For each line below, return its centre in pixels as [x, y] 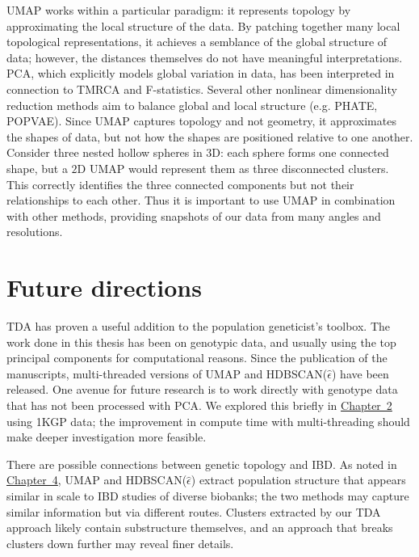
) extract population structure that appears [298, 480]
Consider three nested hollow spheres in [105, 152]
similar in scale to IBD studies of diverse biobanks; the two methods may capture [208, 495]
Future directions [104, 287]
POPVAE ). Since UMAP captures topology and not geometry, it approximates [201, 121]
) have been [360, 373]
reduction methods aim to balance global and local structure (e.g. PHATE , [192, 105]
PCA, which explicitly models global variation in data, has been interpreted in [201, 73]
